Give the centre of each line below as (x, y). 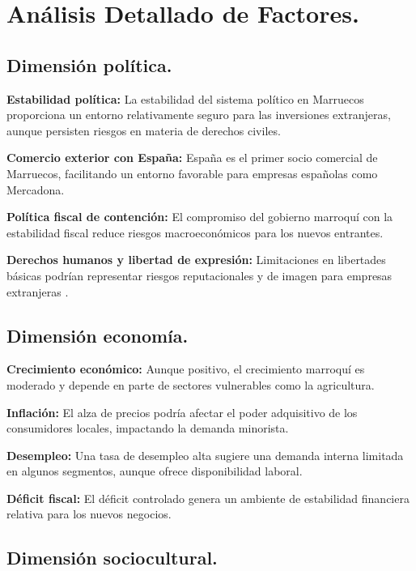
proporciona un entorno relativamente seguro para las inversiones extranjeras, (199, 115)
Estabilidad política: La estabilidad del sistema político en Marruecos (185, 98)
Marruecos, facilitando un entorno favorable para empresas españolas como (192, 173)
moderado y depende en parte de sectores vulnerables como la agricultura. (191, 384)
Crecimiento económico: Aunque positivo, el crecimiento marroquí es (186, 369)
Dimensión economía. (98, 335)
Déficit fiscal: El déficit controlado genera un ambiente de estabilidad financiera (208, 498)
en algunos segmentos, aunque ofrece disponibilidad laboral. (155, 471)
